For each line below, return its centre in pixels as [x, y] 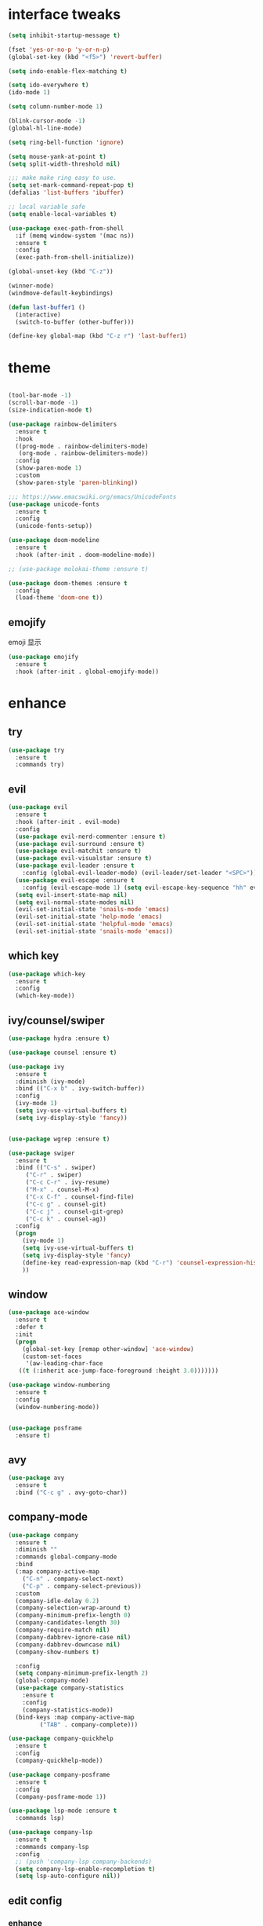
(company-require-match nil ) [63, 1630]
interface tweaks [65, 15]
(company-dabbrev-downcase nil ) [68, 1644]
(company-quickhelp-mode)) [59, 1761]
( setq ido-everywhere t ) [49, 85]
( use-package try [36, 750]
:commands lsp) [40, 1818]
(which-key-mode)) [45, 996]
